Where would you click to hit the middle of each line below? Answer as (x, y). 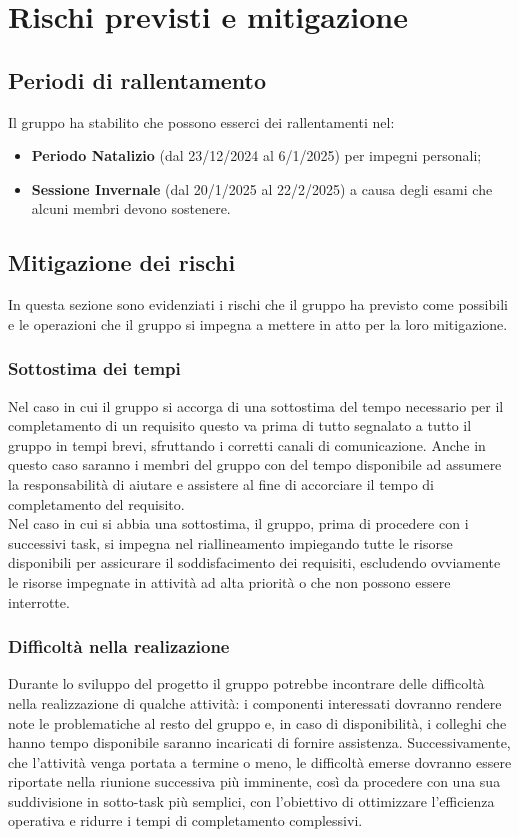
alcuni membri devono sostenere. (131, 208)
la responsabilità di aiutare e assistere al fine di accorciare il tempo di (221, 483)
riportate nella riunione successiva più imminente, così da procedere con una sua (254, 781)
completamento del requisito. (96, 503)
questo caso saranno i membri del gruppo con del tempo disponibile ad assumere (255, 464)
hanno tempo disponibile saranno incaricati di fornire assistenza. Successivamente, (259, 742)
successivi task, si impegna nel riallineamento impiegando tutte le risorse (230, 542)
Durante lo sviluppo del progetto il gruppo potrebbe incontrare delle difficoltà (246, 683)
